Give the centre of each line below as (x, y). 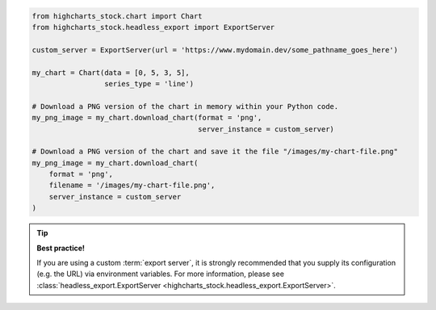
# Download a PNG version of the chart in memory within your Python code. (185, 106)
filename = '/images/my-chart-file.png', (132, 185)
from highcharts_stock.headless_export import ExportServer (153, 27)
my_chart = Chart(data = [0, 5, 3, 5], (111, 72)
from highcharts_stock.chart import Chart (117, 16)
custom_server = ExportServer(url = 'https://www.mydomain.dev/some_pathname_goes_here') (215, 50)
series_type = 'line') (149, 84)
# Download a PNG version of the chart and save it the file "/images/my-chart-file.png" (215, 152)
